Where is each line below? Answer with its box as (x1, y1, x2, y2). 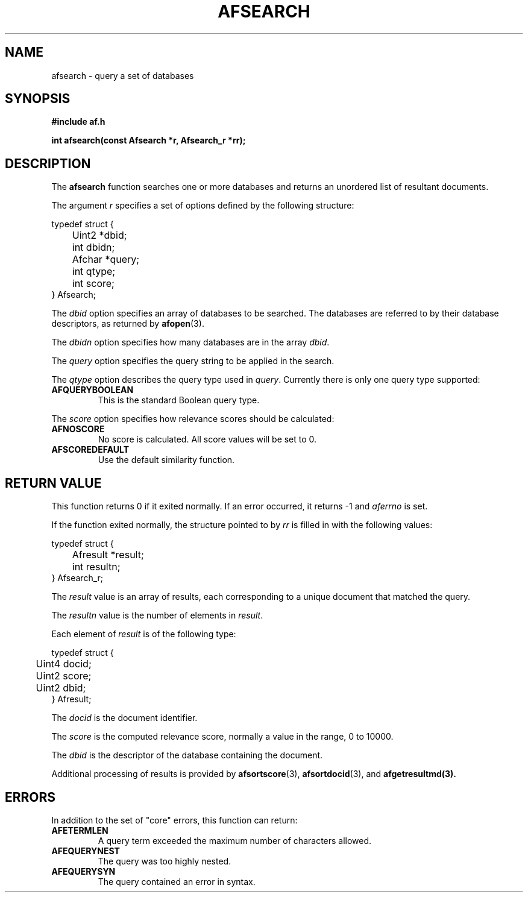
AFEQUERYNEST (51, 845, 120, 856)
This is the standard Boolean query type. (98, 395, 260, 406)
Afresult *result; (72, 549, 144, 561)
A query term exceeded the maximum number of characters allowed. (98, 835, 372, 846)
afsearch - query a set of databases (51, 70, 194, 81)
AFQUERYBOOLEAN (51, 385, 134, 395)
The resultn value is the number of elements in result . (51, 610, 263, 621)
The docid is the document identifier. (51, 713, 198, 723)
